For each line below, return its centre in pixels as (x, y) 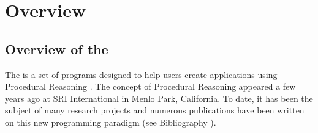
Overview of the (57, 49)
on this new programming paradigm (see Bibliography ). (111, 122)
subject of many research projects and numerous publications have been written (155, 110)
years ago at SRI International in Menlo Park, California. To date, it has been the (159, 98)
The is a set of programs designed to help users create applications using (141, 74)
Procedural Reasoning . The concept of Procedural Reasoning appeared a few (150, 86)
